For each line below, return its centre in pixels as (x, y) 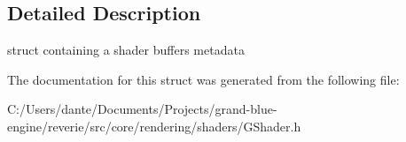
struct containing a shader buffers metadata (126, 50)
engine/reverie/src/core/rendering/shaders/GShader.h (154, 126)
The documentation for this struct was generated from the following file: (203, 79)
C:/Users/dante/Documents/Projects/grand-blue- (142, 109)
